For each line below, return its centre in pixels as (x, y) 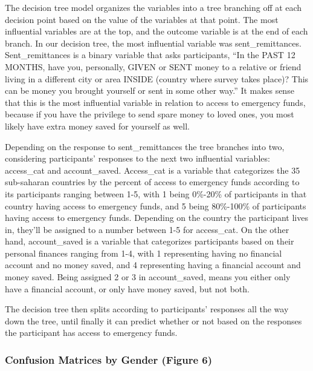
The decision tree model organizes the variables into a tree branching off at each (153, 7)
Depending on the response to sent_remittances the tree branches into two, (145, 146)
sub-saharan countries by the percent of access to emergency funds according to (152, 182)
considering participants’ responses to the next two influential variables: (137, 158)
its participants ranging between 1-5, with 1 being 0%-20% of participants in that (156, 193)
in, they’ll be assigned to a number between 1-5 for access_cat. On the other (147, 229)
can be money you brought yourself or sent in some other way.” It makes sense (150, 90)
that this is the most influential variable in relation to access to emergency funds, (155, 102)
